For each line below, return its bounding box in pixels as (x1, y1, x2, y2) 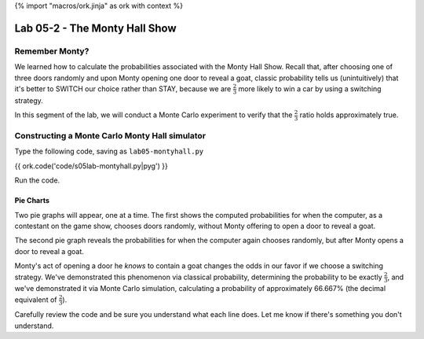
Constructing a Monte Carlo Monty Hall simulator (14, 131, 207, 142)
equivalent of (14, 295, 57, 304)
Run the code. (14, 175, 60, 185)
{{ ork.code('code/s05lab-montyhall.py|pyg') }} (14, 161, 168, 171)
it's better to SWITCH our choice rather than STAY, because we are (14, 83, 232, 94)
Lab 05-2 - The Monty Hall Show (14, 21, 177, 35)
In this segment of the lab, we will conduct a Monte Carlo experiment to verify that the (14, 110, 293, 120)
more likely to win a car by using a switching (238, 83, 382, 94)
